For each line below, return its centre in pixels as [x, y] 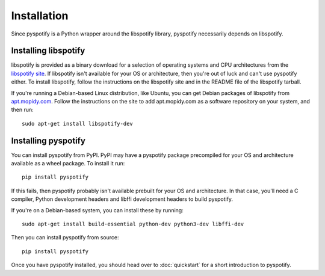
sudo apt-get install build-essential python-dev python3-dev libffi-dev [133, 224]
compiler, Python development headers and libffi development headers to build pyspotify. [122, 199]
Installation [40, 16]
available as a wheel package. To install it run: [68, 164]
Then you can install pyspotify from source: [65, 238]
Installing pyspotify [48, 140]
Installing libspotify [48, 51]
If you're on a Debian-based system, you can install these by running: [97, 210]
